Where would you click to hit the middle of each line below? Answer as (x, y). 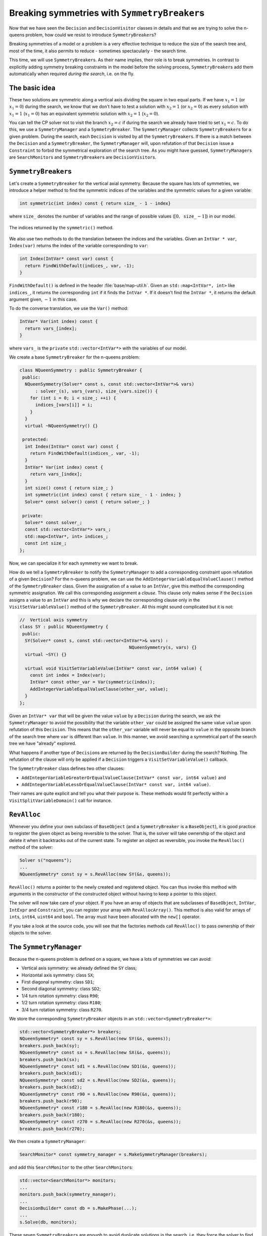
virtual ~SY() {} (46, 654)
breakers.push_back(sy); (50, 1045)
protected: (36, 440)
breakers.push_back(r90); (51, 1101)
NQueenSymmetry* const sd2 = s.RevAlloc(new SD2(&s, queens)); (98, 1080)
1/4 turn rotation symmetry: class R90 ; (60, 996)
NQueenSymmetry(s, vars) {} (163, 647)
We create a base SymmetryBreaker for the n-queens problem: (75, 357)
